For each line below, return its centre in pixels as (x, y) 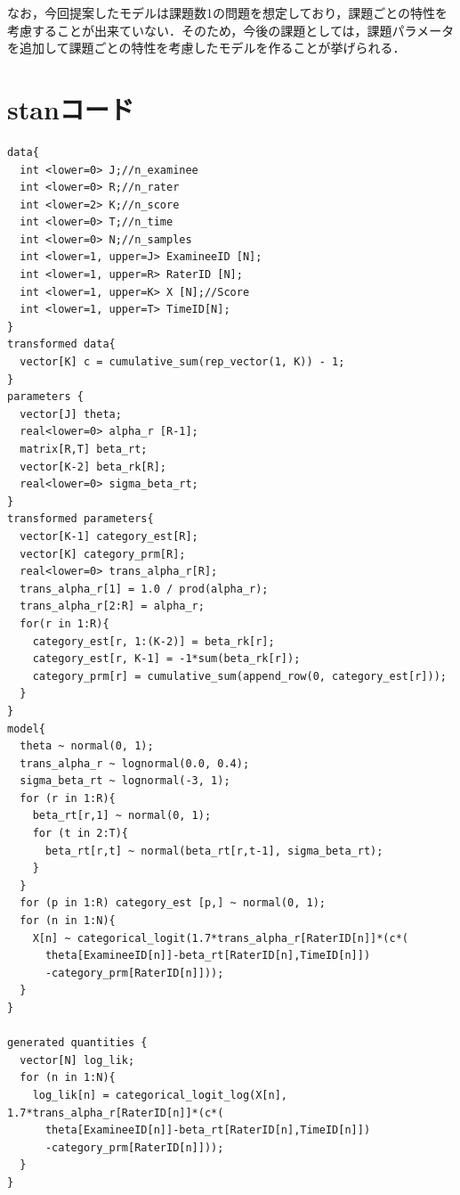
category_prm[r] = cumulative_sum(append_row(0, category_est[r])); (239, 676)
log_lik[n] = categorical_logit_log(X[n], (160, 1095)
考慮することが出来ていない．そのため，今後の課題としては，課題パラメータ (231, 30)
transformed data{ (61, 344)
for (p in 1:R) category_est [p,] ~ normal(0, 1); (173, 903)
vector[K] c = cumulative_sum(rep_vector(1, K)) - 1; (182, 362)
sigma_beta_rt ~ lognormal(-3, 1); (125, 781)
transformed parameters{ (81, 519)
